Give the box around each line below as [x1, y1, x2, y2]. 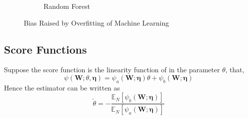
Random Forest [44, 1, 90, 11]
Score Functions [4, 41, 87, 57]
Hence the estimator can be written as [4, 82, 120, 92]
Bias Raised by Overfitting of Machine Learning [24, 17, 169, 28]
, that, [225, 64, 245, 75]
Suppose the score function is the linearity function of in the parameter [4, 64, 220, 75]
